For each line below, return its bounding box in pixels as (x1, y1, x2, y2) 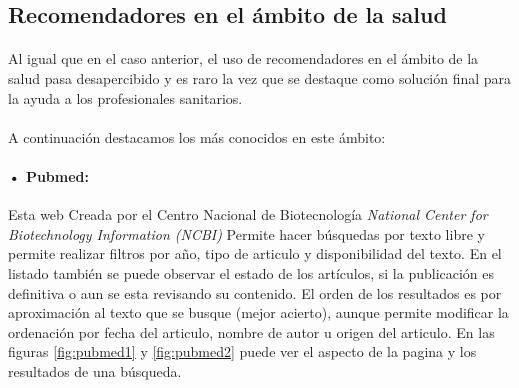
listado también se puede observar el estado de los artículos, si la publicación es (8, 262, 495, 283)
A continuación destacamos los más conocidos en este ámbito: (8, 126, 386, 147)
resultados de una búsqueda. (8, 360, 182, 381)
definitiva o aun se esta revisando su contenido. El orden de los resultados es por (8, 282, 502, 303)
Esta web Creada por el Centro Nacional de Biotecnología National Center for (8, 204, 488, 225)
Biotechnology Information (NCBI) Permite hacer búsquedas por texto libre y (8, 223, 485, 244)
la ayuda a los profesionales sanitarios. (8, 87, 243, 108)
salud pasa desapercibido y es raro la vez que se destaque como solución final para (8, 67, 512, 88)
